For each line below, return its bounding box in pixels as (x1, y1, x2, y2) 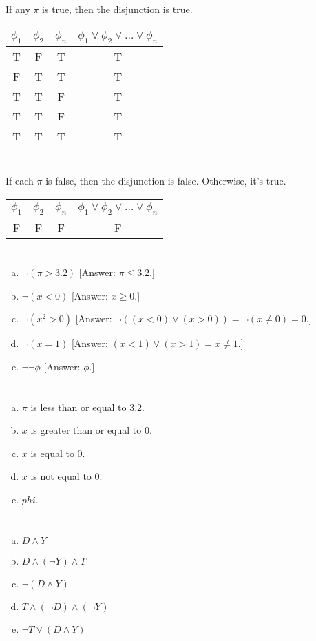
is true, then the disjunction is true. (42, 2, 193, 16)
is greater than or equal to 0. (30, 423, 152, 437)
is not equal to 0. (30, 469, 103, 483)
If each (6, 173, 34, 187)
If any (6, 2, 30, 16)
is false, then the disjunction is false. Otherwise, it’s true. (45, 173, 286, 187)
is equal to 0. (30, 445, 85, 460)
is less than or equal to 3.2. (30, 399, 145, 414)
